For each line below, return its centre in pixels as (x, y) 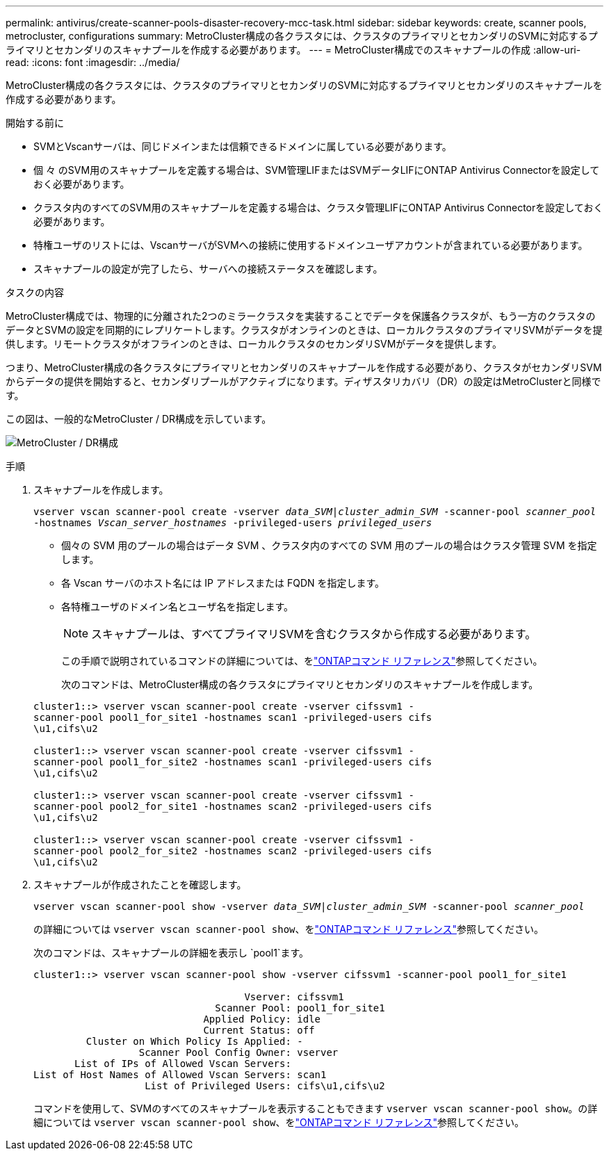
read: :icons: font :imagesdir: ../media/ (93, 62)
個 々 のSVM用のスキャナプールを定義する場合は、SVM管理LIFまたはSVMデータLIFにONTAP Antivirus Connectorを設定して (317, 170)
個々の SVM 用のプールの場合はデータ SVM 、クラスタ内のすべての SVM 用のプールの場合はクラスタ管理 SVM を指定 (329, 545)
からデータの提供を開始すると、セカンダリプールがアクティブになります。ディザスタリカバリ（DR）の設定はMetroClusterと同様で (303, 381)
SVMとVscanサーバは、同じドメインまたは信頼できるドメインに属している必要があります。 (243, 146)
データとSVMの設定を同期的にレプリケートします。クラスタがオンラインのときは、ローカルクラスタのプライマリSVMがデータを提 (304, 330)
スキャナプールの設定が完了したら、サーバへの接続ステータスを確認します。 (208, 269)
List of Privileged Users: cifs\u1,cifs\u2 (265, 1086)
